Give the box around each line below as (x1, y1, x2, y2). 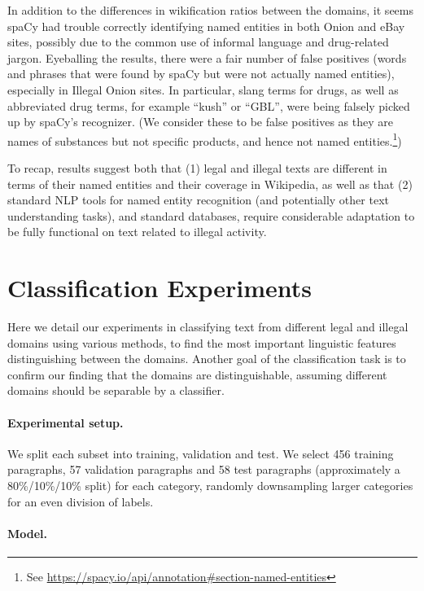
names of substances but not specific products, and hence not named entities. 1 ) (7, 129, 402, 149)
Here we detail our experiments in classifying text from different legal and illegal (7, 318, 409, 335)
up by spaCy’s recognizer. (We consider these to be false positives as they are (7, 113, 393, 130)
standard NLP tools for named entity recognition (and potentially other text (7, 191, 389, 208)
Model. (7, 524, 48, 541)
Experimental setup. (7, 414, 124, 431)
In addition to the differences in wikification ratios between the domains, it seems (7, 2, 413, 18)
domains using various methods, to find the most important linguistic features (7, 334, 396, 351)
